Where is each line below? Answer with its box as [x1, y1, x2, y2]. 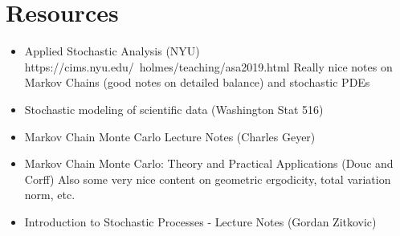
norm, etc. [24, 186, 76, 203]
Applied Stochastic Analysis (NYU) [24, 43, 200, 59]
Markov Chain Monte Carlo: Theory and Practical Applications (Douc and [24, 155, 394, 172]
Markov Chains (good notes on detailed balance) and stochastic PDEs [24, 74, 370, 91]
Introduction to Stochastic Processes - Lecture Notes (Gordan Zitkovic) [24, 213, 377, 230]
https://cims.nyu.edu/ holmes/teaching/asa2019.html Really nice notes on [24, 58, 393, 75]
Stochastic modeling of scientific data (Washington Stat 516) [24, 100, 324, 117]
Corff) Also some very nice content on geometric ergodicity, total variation [24, 170, 391, 187]
